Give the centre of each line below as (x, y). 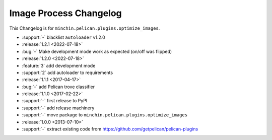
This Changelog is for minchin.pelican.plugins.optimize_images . (85, 28)
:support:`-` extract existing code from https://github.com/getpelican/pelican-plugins (110, 129)
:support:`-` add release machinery (58, 108)
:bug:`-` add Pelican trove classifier (58, 87)
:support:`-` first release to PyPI (55, 101)
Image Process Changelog (65, 13)
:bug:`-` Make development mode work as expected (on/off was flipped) (97, 51)
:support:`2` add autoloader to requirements (67, 73)
